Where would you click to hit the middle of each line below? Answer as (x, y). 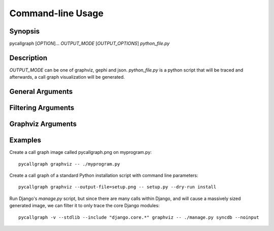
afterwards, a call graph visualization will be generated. (67, 77)
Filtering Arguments (42, 108)
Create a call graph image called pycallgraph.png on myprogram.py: (81, 152)
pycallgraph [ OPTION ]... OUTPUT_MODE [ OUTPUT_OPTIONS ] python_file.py (90, 44)
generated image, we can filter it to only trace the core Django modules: (84, 206)
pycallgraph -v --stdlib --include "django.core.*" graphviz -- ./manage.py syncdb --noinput (139, 217)
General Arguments (41, 92)
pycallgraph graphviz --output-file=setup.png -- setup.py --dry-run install (117, 187)
